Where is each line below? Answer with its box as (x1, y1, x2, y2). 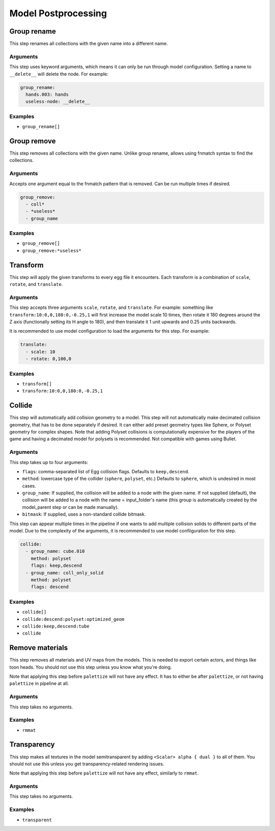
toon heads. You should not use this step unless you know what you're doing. (9, 664, 172, 670)
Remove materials (9, 644, 68, 652)
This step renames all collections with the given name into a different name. (9, 41, 168, 47)
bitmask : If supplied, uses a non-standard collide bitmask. (22, 511, 146, 518)
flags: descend (31, 584, 69, 590)
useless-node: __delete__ (25, 99, 90, 104)
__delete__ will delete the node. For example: (9, 71, 109, 77)
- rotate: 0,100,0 (25, 356, 71, 362)
